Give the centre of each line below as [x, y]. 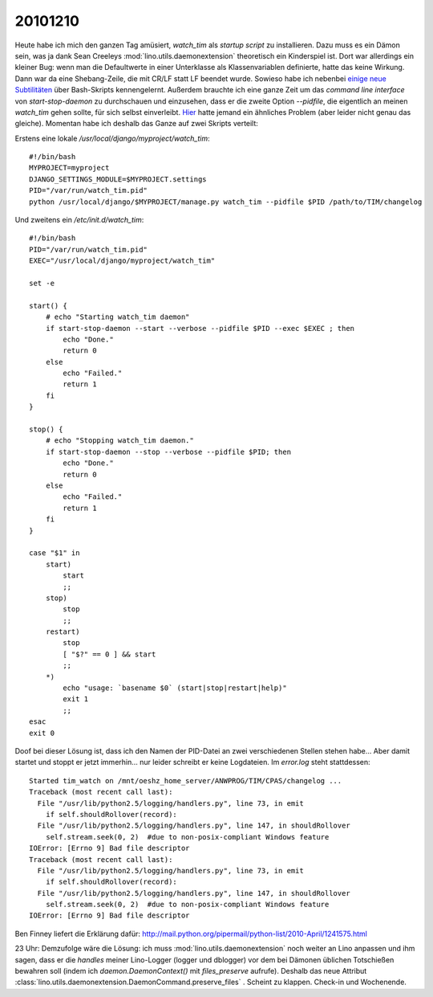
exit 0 [42, 733]
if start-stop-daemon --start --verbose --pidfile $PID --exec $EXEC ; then [200, 328]
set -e [42, 283]
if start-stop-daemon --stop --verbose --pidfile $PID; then [168, 452]
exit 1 [76, 699]
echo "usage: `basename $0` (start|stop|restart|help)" [175, 688]
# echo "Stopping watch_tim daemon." [119, 441]
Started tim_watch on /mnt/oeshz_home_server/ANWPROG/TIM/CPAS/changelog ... [186, 780]
